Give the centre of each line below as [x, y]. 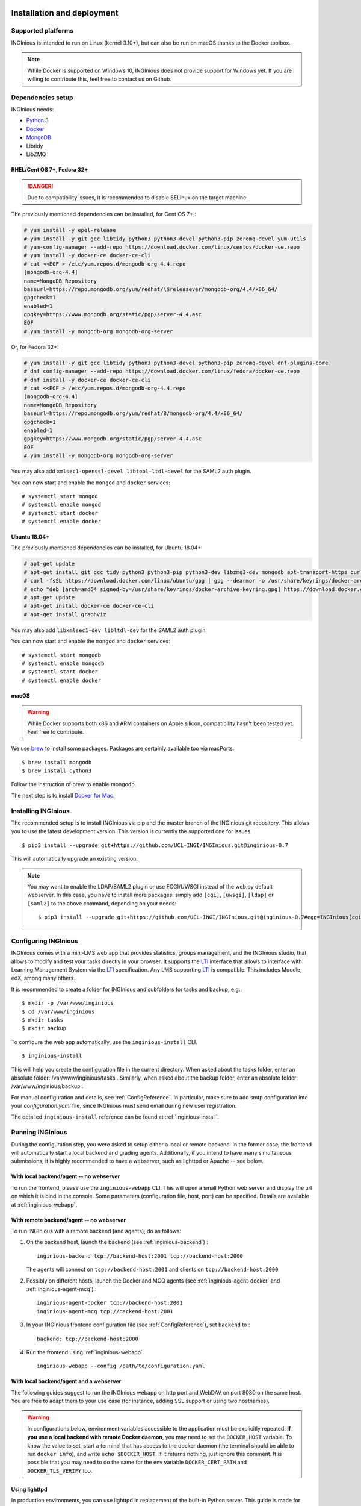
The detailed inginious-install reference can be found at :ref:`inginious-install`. [115, 1117]
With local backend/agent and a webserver [66, 1381]
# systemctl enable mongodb [63, 663]
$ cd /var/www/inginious [58, 1011]
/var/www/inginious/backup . [47, 1086]
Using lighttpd [29, 1489]
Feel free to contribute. [56, 731]
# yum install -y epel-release [70, 230]
